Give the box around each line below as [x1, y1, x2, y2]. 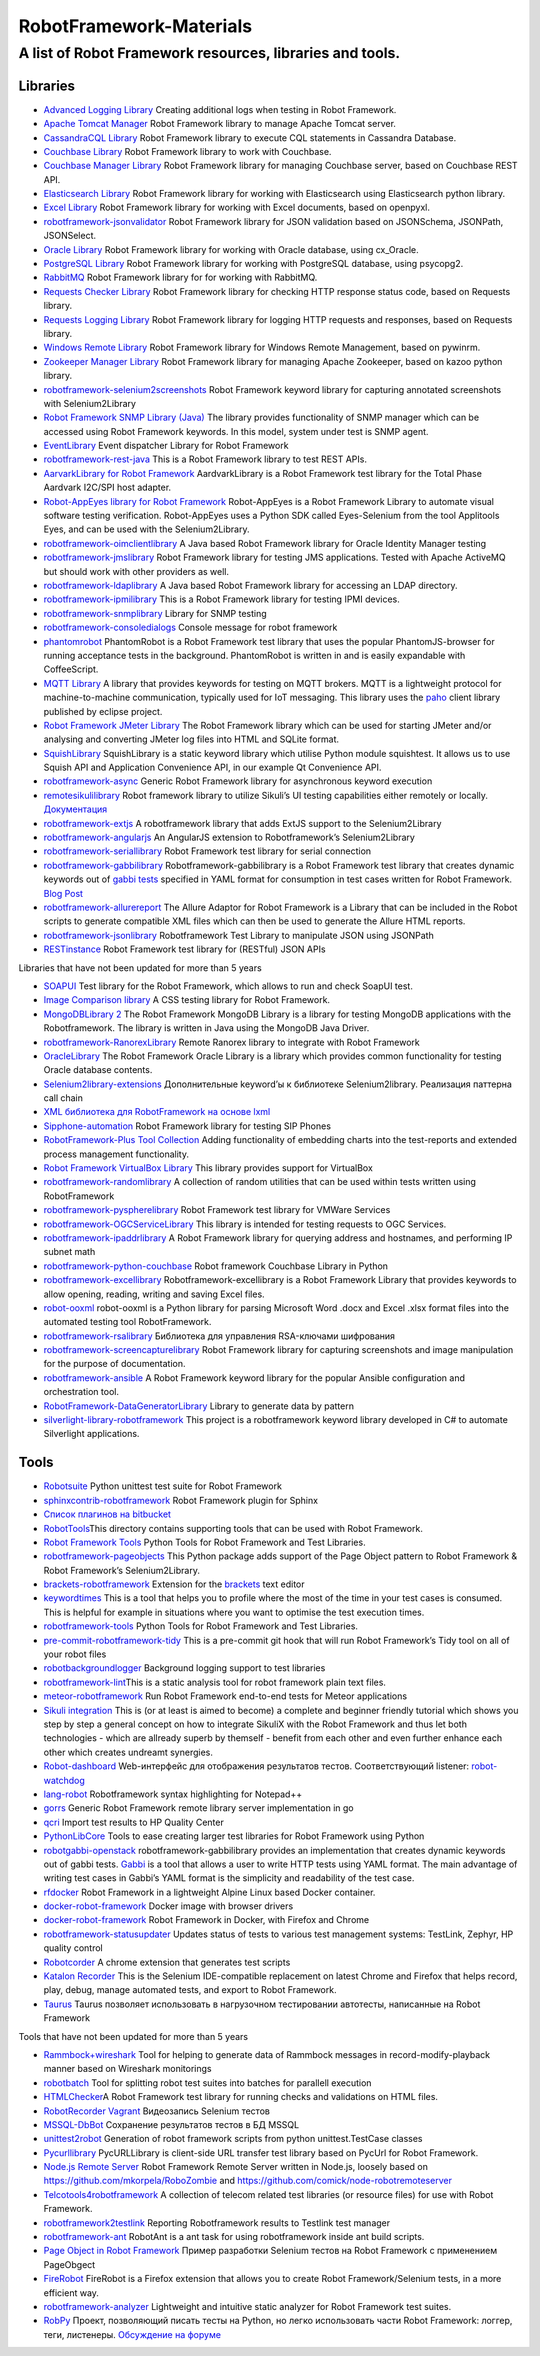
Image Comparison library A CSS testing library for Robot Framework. [43, 994, 330, 1006]
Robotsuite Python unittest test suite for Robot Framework [43, 1480, 282, 1492]
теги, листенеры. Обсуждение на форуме [43, 2328, 222, 2340]
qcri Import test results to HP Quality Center [43, 1816, 224, 1828]
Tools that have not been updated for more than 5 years [18, 2030, 249, 2042]
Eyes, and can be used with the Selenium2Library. [43, 523, 250, 535]
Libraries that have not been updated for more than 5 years [18, 961, 262, 974]
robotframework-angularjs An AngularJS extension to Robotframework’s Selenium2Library [43, 831, 415, 844]
